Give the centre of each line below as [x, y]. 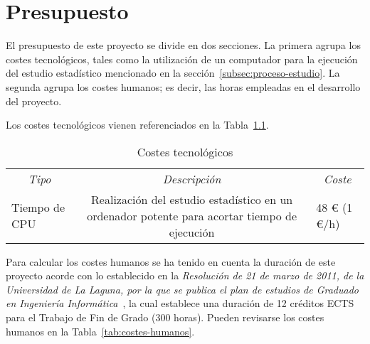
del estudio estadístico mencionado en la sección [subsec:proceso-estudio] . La [173, 73]
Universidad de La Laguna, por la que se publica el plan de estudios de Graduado [182, 289]
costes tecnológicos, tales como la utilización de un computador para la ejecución [182, 59]
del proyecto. [34, 101]
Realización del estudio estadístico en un [192, 199]
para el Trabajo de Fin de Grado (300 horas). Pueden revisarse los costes [165, 317]
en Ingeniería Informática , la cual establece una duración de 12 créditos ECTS [180, 303]
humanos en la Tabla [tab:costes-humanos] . [100, 331]
